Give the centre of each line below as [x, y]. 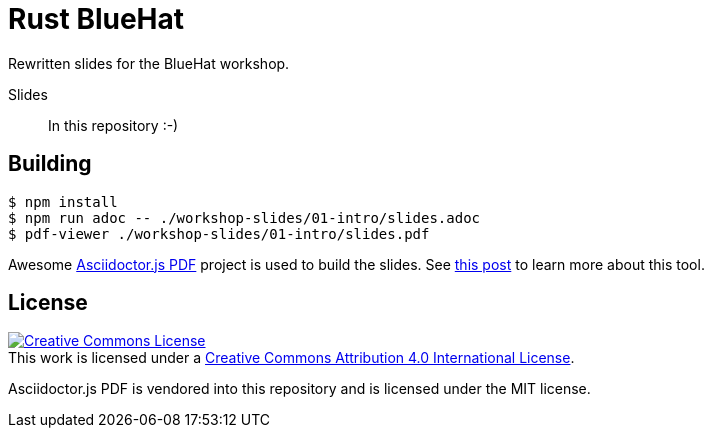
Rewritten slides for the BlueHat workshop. [149, 63]
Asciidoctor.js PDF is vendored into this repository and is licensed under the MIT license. [299, 389]
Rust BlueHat [96, 19]
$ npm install [63, 201]
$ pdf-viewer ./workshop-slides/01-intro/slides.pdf [219, 233]
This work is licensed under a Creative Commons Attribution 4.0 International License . [291, 358]
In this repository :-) [113, 125]
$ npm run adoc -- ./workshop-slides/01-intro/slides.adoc [244, 217]
